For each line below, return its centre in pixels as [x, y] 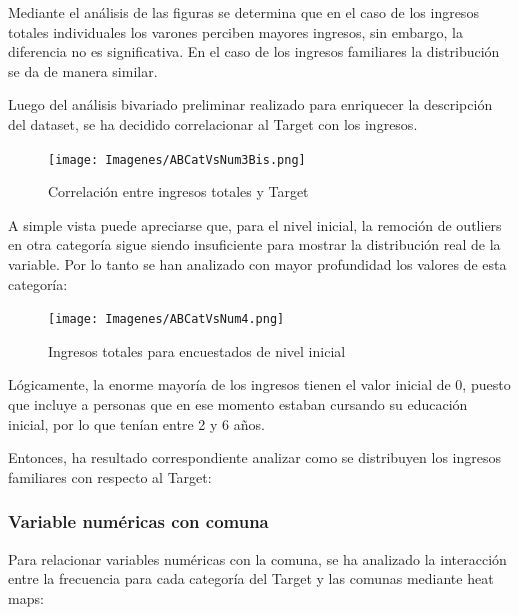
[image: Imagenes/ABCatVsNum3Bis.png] [177, 159]
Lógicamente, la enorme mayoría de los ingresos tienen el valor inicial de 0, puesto [259, 384]
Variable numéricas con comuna [138, 521]
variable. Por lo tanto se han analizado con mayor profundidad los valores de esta [257, 264]
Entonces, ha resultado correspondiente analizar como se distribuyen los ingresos [254, 457]
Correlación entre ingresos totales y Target [178, 191]
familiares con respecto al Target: [110, 476]
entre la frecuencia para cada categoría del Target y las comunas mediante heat [251, 578]
